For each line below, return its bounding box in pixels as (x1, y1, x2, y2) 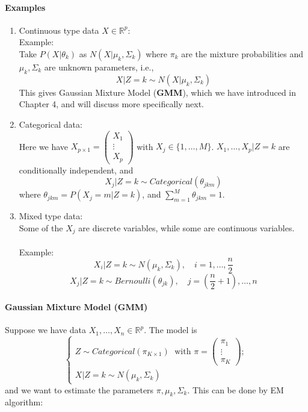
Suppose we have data (5, 323, 87, 336)
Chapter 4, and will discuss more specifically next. (19, 98, 205, 110)
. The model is (144, 323, 197, 336)
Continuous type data (19, 23, 99, 36)
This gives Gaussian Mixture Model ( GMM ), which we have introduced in (19, 86, 297, 98)
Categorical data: (19, 117, 82, 130)
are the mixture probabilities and (181, 47, 304, 60)
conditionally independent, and (19, 163, 134, 176)
